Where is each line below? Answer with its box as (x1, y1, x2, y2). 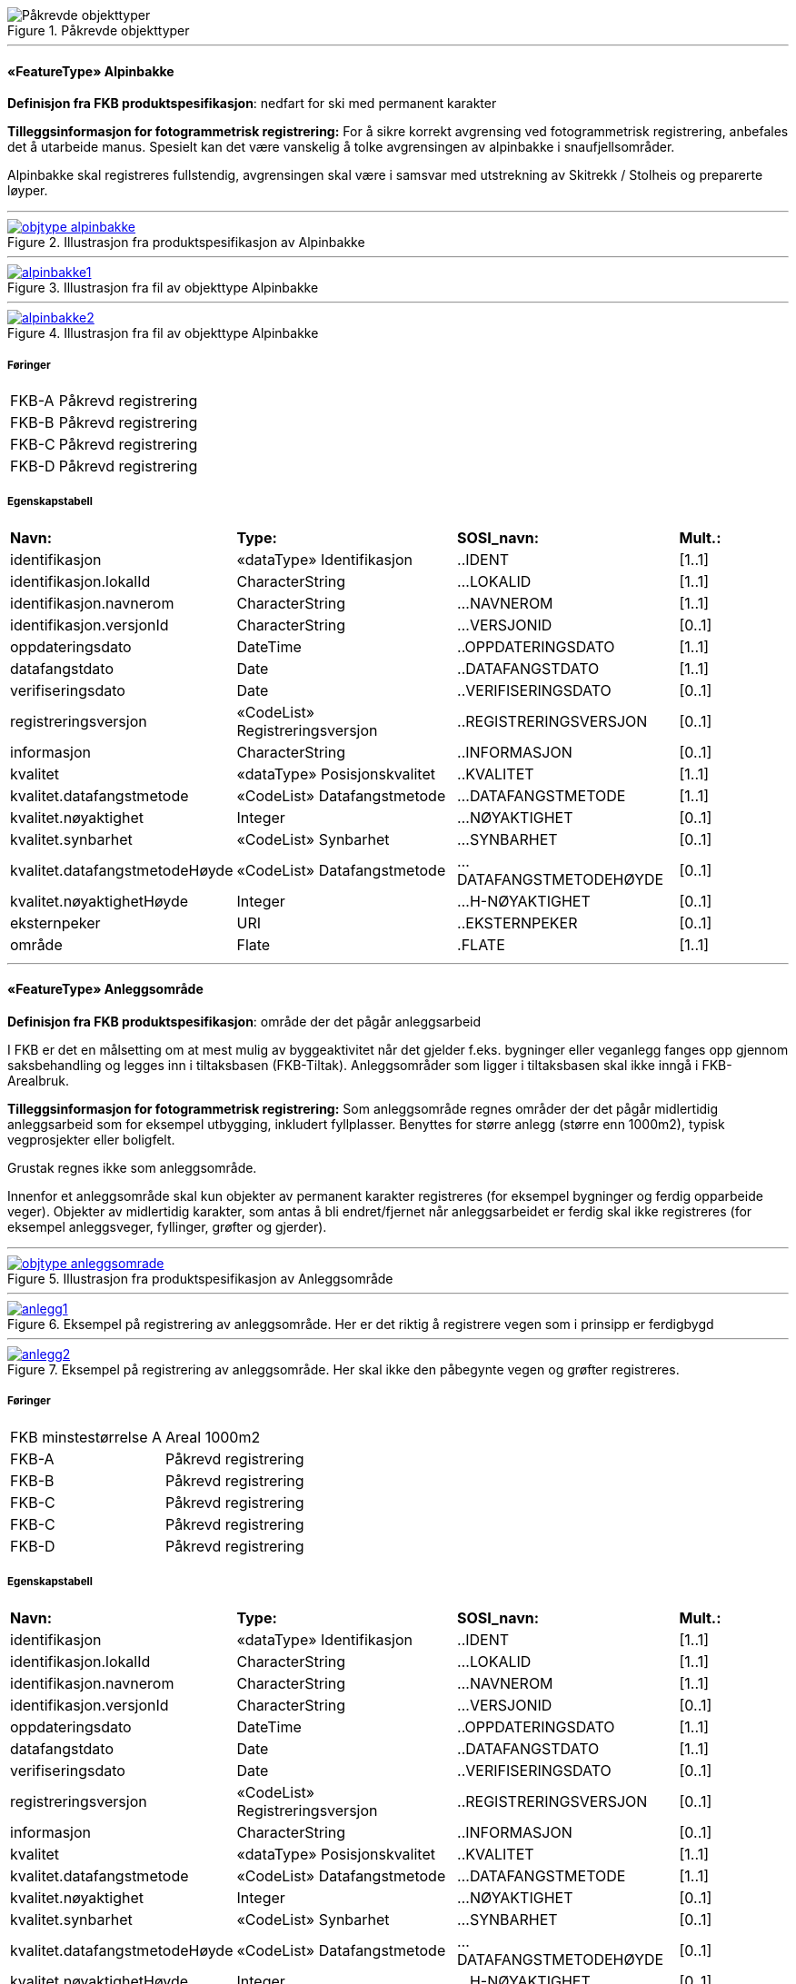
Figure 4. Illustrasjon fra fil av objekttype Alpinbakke (7, 325, 319, 342)
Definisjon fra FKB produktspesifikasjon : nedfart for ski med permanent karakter (7, 95, 497, 112)
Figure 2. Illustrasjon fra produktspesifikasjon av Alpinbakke (7, 234, 365, 251)
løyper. (7, 183, 48, 199)
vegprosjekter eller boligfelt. (7, 1132, 175, 1147)
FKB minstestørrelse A (10, 1427, 163, 1446)
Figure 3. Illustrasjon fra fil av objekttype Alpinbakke (7, 280, 319, 296)
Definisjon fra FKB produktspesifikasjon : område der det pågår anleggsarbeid (7, 1014, 482, 1029)
